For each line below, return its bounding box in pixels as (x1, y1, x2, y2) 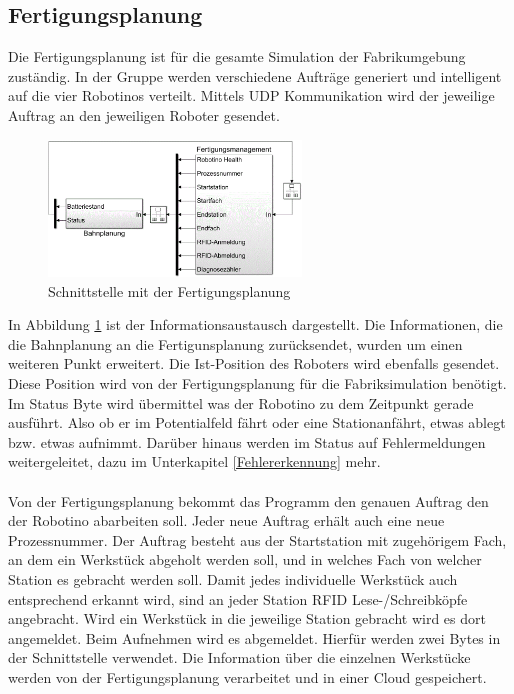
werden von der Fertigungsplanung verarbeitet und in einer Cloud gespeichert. (8, 666, 487, 687)
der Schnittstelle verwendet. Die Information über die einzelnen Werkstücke (8, 647, 471, 668)
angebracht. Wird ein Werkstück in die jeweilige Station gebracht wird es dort (8, 608, 486, 629)
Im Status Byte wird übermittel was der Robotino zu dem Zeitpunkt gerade (8, 392, 474, 413)
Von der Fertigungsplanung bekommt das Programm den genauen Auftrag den (8, 490, 489, 511)
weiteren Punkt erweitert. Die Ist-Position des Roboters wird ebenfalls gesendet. (8, 353, 500, 374)
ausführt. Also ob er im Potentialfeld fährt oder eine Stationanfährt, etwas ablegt (8, 412, 506, 433)
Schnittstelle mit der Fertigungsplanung (48, 280, 291, 301)
